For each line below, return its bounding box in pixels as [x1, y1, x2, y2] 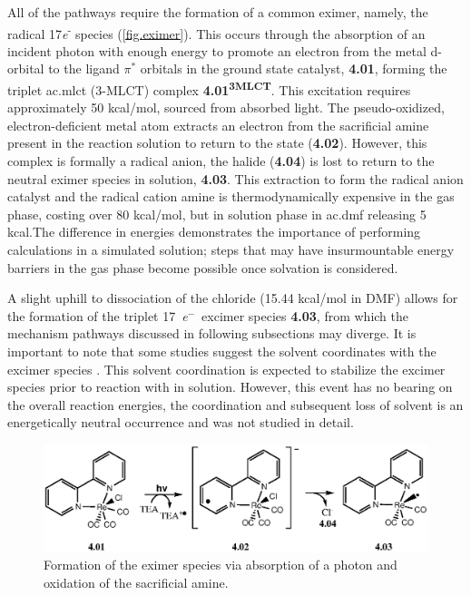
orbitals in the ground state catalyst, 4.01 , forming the [140, 59, 447, 78]
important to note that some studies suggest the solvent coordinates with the [7, 342, 437, 360]
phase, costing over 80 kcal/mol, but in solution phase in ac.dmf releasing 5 [7, 204, 427, 223]
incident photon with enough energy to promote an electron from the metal [7, 41, 427, 60]
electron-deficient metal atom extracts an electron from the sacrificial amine [7, 115, 429, 134]
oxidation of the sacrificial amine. [44, 572, 229, 591]
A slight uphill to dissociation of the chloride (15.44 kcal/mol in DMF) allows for [7, 288, 458, 307]
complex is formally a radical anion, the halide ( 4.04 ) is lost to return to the [7, 151, 435, 171]
